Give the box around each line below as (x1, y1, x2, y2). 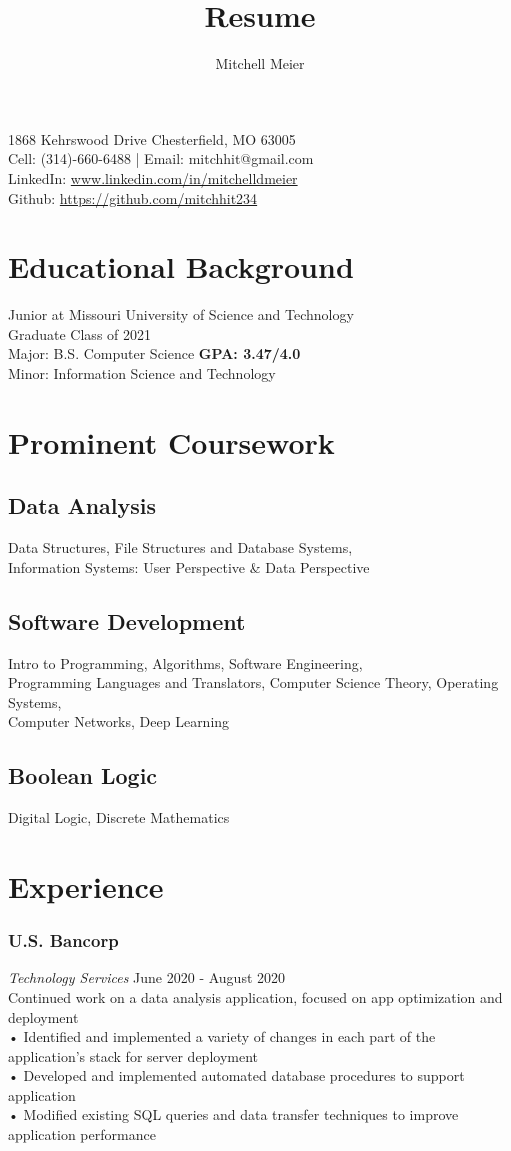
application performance (8, 1124, 156, 1145)
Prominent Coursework (8, 421, 335, 462)
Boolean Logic (8, 760, 158, 791)
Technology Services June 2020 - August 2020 (8, 967, 286, 988)
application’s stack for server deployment (8, 1045, 259, 1066)
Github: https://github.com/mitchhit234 (8, 187, 258, 208)
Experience (8, 865, 164, 906)
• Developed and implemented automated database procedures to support (8, 1065, 465, 1086)
